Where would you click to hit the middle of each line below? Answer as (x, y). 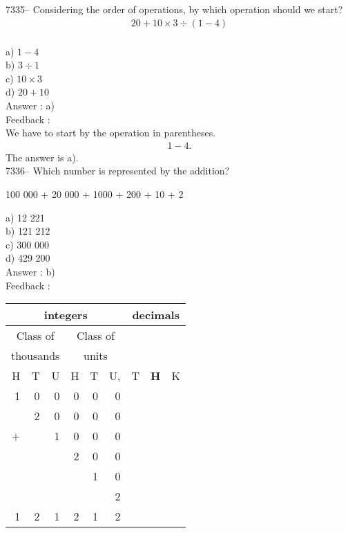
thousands (36, 356)
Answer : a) (30, 106)
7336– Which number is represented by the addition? (118, 171)
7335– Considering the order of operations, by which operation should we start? (174, 9)
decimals (156, 315)
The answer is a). (42, 157)
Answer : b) (30, 271)
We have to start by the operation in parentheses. (111, 133)
